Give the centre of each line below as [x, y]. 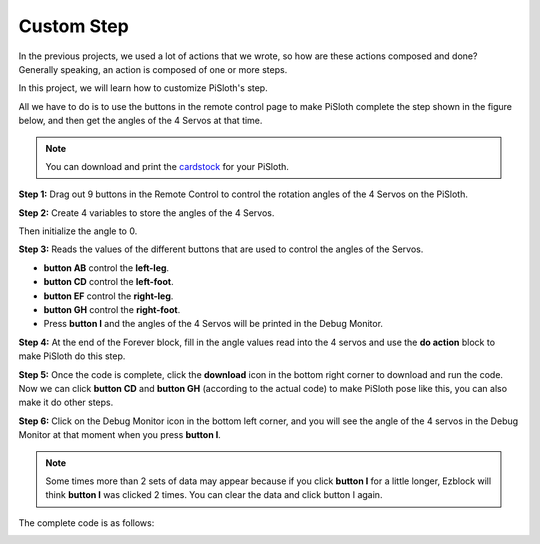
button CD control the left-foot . [108, 282]
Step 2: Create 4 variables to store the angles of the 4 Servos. [146, 212]
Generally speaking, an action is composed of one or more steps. [153, 69]
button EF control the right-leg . [108, 296]
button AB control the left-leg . [106, 267]
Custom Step [73, 26]
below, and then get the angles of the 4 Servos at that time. [140, 121]
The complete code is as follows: [86, 522]
